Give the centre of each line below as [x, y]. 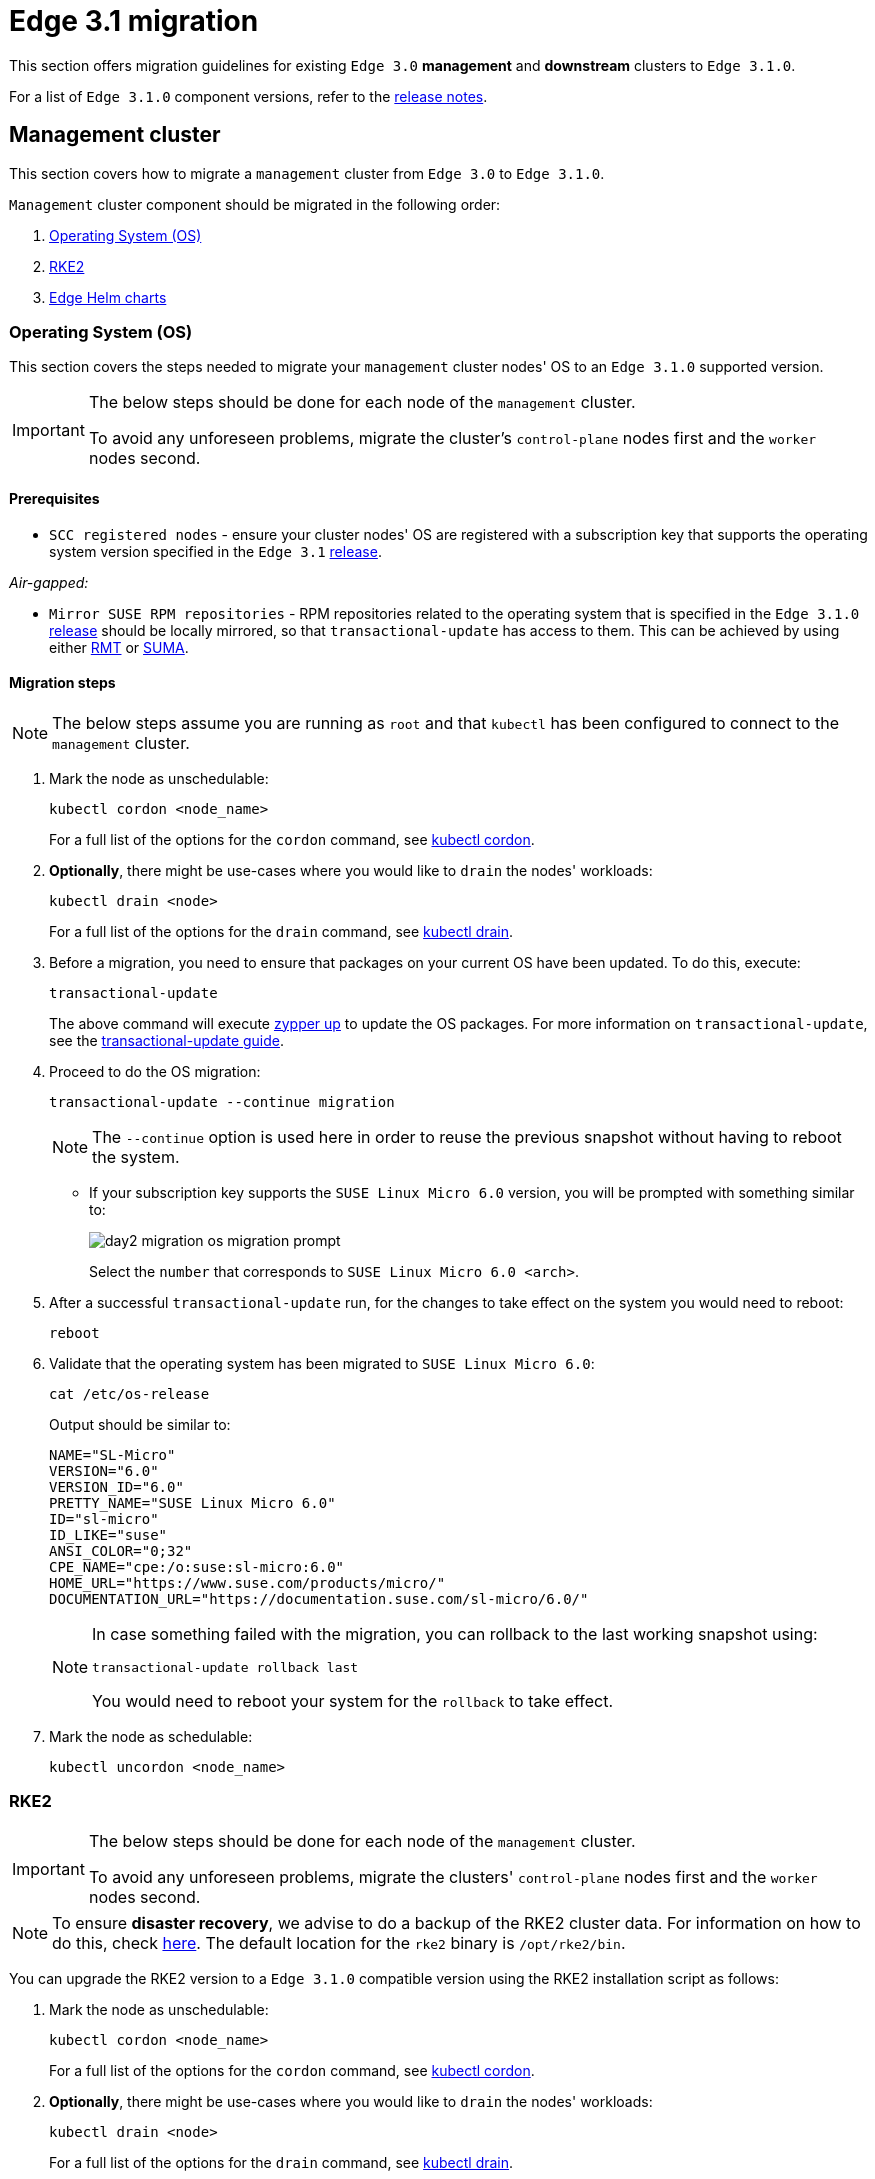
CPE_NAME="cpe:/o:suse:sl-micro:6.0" [197, 1566]
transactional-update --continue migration [222, 1101]
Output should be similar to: [140, 1424]
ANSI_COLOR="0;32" [121, 1550]
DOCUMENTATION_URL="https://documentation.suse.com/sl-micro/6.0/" [319, 1598]
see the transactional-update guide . [167, 1040]
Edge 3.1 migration [134, 21]
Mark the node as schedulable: [151, 1736]
